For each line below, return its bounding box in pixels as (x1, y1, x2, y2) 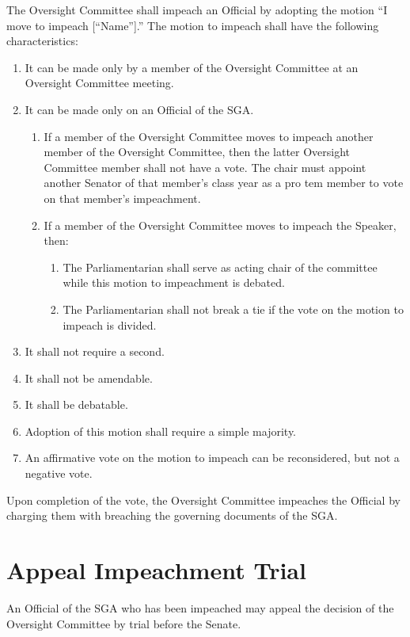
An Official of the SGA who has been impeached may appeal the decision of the (6, 599, 394, 616)
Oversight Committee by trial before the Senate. (6, 615, 241, 631)
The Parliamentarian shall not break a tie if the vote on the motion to (63, 300, 404, 317)
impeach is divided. (63, 316, 157, 333)
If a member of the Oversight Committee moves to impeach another (44, 128, 374, 144)
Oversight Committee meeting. (25, 74, 174, 91)
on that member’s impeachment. (44, 189, 201, 206)
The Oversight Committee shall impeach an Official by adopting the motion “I (6, 2, 388, 17)
